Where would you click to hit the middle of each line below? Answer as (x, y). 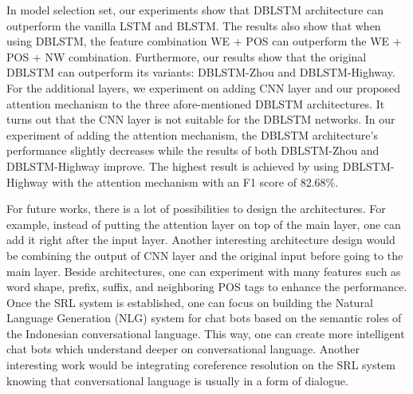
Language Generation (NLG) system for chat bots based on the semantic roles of (204, 318)
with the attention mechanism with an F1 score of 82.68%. (195, 181)
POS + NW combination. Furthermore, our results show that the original (187, 56)
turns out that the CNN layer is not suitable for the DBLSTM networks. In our (201, 119)
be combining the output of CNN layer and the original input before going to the (205, 255)
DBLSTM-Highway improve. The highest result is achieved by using (173, 165)
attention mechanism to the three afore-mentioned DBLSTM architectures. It (196, 103)
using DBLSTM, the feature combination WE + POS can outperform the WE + (204, 41)
